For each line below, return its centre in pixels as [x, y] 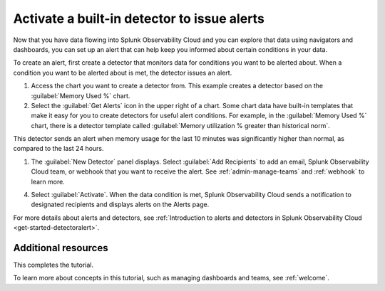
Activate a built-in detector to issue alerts [139, 18]
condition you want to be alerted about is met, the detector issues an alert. [123, 73]
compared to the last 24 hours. [58, 149]
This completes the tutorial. [53, 265]
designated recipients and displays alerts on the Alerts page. [120, 205]
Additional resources [61, 248]
